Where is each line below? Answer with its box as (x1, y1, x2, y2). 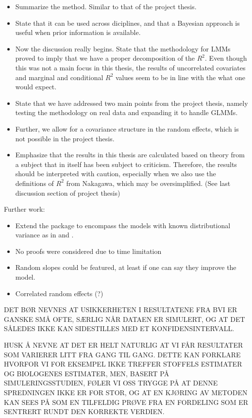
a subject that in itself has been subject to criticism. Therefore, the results (15, 159, 237, 169)
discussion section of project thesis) (15, 187, 120, 198)
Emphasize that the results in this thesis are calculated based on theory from (15, 150, 245, 160)
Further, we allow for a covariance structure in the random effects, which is (15, 123, 239, 134)
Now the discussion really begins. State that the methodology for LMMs (15, 43, 231, 53)
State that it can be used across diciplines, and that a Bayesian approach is (15, 17, 240, 28)
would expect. (15, 82, 57, 92)
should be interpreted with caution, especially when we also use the (15, 168, 216, 179)
